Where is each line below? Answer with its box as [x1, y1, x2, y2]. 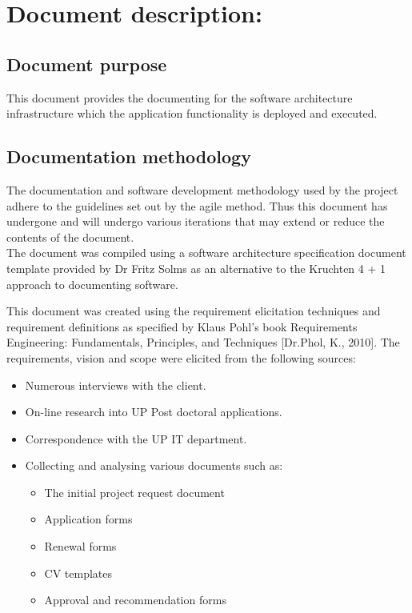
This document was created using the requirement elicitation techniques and [6, 302, 381, 319]
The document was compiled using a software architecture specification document [6, 244, 406, 261]
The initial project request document [44, 483, 225, 500]
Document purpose [6, 51, 167, 76]
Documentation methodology [6, 144, 251, 169]
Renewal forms [44, 538, 117, 555]
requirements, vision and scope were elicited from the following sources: [6, 349, 356, 366]
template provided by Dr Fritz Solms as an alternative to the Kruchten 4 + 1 [6, 259, 386, 276]
